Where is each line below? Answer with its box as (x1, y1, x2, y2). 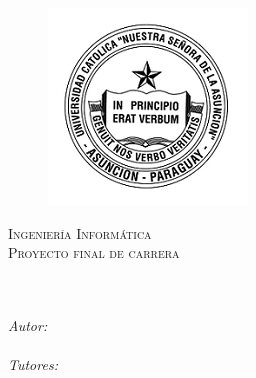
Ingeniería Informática (8, 222, 152, 243)
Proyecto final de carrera (8, 242, 180, 263)
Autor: (8, 314, 48, 335)
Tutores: (8, 354, 58, 375)
